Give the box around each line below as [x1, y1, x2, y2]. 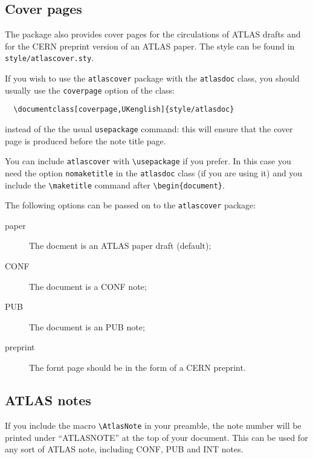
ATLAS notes [5, 391, 91, 409]
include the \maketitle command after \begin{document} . [5, 178, 225, 191]
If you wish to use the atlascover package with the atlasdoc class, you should [5, 72, 300, 85]
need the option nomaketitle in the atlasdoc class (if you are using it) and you [5, 166, 303, 179]
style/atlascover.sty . [5, 51, 94, 64]
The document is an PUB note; [29, 320, 145, 333]
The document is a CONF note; [29, 280, 147, 292]
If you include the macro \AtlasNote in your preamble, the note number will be [5, 419, 302, 431]
